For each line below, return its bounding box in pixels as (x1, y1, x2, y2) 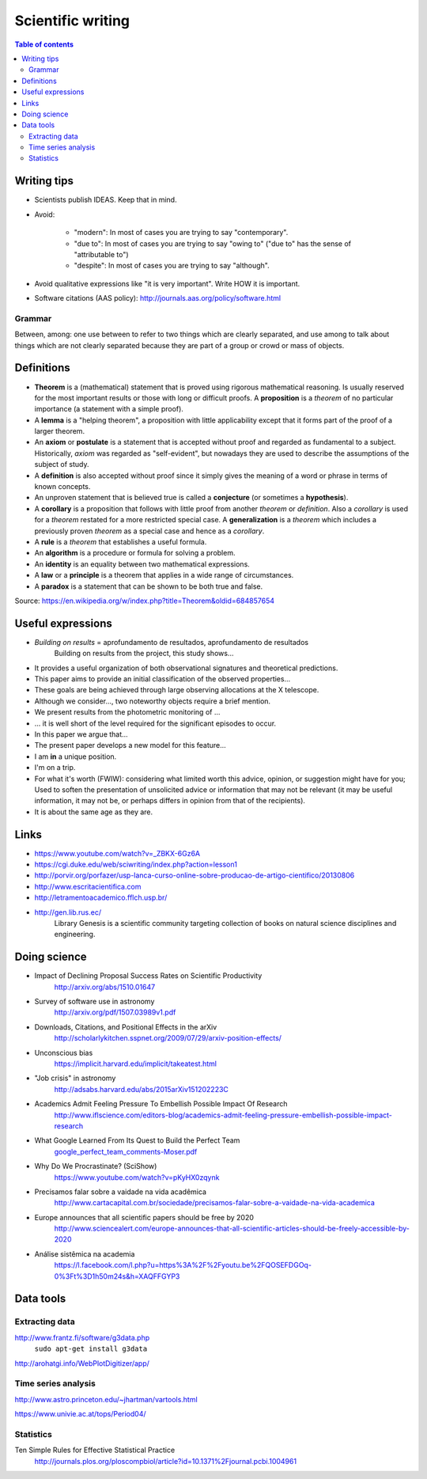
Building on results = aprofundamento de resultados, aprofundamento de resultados (34, 637, 308, 647)
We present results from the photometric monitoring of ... (34, 707, 221, 717)
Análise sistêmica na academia (34, 1249, 135, 1258)
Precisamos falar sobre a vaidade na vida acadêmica (34, 1187, 207, 1196)
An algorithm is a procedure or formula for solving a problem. (34, 548, 236, 558)
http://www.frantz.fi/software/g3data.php (14, 1333, 150, 1342)
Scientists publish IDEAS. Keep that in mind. (34, 195, 177, 205)
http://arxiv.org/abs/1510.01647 (54, 982, 156, 992)
